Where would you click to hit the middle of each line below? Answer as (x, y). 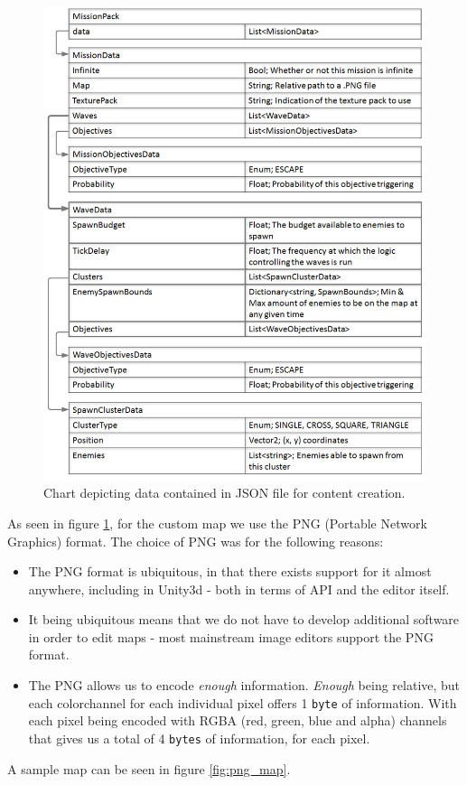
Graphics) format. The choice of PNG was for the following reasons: (196, 541)
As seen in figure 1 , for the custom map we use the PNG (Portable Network (217, 523)
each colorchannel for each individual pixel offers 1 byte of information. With (243, 702)
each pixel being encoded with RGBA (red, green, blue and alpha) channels (238, 720)
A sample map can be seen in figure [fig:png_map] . (149, 768)
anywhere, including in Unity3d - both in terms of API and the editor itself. (239, 589)
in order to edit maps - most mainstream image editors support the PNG (231, 636)
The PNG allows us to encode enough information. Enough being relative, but (244, 685)
